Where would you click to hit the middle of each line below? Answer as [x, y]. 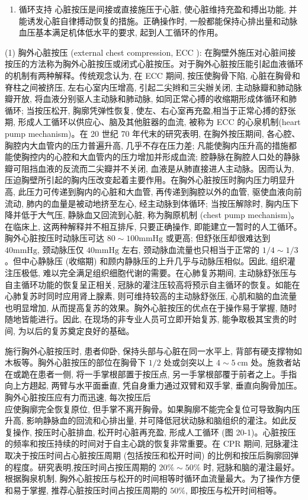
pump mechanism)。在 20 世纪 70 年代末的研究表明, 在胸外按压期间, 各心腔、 [153, 133]
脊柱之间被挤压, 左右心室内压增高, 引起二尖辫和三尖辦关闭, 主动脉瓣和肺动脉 [153, 87]
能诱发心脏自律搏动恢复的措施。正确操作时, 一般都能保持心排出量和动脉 [158, 20]
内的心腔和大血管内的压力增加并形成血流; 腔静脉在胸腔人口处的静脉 [169, 157]
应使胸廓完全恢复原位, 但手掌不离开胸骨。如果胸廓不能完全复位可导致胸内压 [153, 408]
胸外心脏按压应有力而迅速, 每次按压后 [78, 397]
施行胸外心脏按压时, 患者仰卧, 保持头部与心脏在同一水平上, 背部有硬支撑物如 [153, 350]
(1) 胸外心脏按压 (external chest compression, [89, 52]
